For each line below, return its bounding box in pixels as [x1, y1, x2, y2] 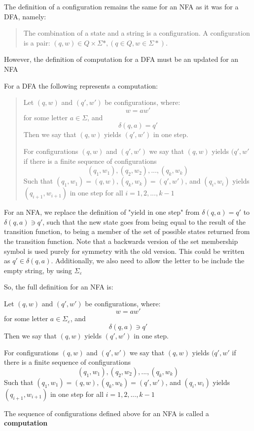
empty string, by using [4, 265, 72, 275]
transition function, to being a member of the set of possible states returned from [4, 226, 250, 237]
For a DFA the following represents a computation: [4, 80, 158, 91]
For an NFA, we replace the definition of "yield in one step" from [4, 207, 200, 217]
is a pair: [23, 37, 50, 48]
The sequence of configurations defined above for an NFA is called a [4, 408, 209, 418]
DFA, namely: [4, 11, 46, 21]
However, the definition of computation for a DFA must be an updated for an [4, 54, 239, 64]
